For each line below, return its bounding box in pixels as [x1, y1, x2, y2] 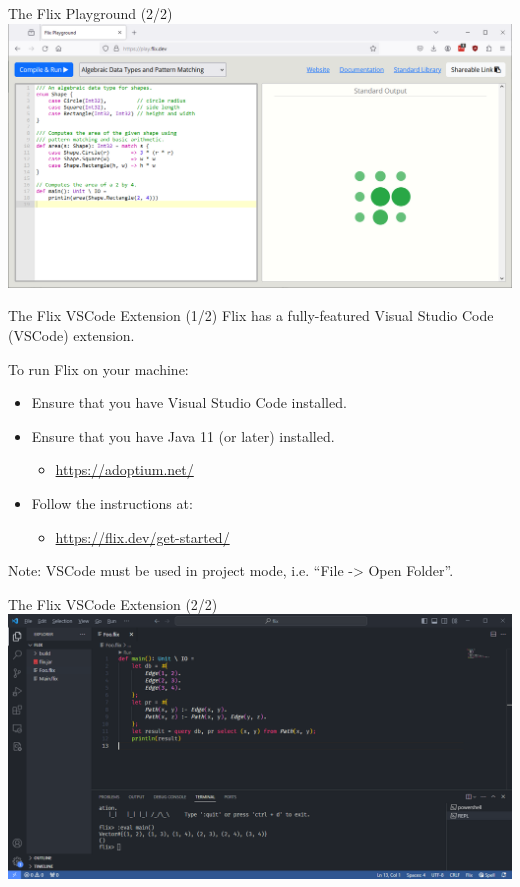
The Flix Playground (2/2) [8, 3, 173, 23]
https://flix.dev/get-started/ [55, 526, 230, 547]
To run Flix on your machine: [8, 358, 189, 379]
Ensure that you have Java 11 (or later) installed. [31, 425, 335, 446]
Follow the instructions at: [31, 493, 193, 514]
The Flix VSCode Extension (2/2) [8, 593, 218, 614]
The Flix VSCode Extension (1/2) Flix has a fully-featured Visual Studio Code [8, 305, 494, 326]
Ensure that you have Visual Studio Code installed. [31, 392, 347, 413]
